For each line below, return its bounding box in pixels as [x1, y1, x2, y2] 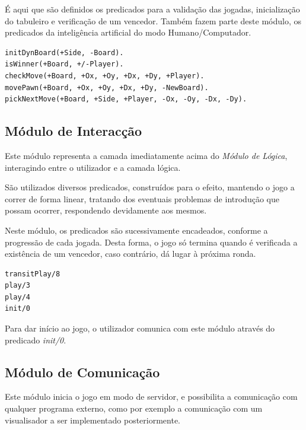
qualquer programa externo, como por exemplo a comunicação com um [5, 402, 263, 415]
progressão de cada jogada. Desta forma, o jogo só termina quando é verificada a [5, 235, 298, 248]
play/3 [5, 281, 30, 290]
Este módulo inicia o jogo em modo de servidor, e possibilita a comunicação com [5, 390, 298, 403]
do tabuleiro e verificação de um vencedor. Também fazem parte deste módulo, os [5, 14, 301, 27]
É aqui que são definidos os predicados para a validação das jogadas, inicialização [5, 3, 300, 15]
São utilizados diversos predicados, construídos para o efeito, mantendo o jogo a [5, 181, 295, 193]
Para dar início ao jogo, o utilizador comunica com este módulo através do [5, 322, 275, 335]
